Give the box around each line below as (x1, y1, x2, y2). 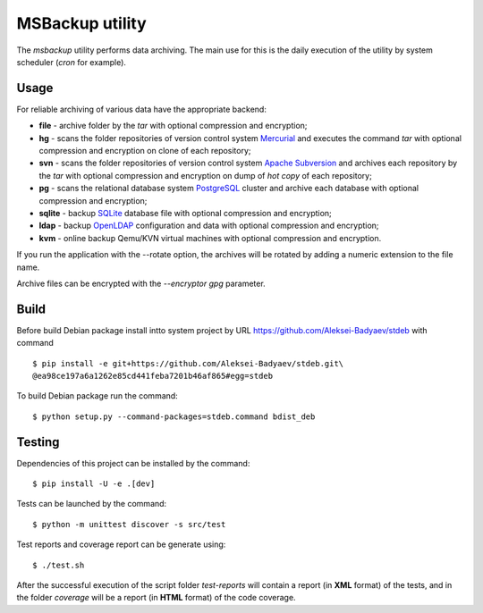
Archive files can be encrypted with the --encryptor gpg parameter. (16, 278, 266, 289)
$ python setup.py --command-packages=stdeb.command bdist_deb (32, 411, 316, 422)
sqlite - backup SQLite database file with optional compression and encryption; (38, 207, 333, 218)
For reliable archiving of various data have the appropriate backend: (16, 104, 267, 114)
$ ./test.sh (32, 559, 85, 570)
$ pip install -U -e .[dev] (32, 479, 156, 489)
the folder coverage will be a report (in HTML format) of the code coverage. (16, 592, 296, 603)
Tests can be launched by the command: (16, 499, 167, 509)
